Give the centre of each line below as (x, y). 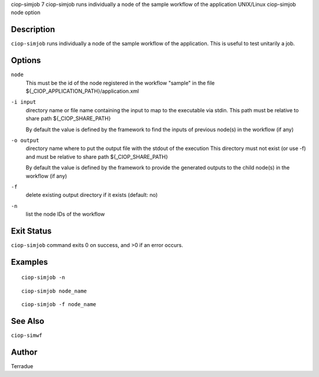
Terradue (22, 366)
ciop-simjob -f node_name (59, 305)
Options (26, 61)
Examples (30, 262)
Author (24, 352)
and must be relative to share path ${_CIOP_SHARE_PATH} (97, 157)
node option (26, 12)
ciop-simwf (27, 336)
